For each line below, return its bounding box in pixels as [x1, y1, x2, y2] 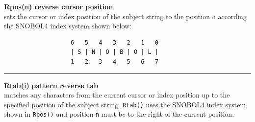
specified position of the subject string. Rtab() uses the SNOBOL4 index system [4, 99, 246, 109]
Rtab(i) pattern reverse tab [4, 80, 99, 90]
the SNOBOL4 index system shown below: [4, 21, 131, 31]
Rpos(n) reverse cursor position [4, 1, 113, 11]
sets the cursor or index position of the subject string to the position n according [4, 11, 247, 21]
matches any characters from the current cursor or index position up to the [4, 90, 230, 100]
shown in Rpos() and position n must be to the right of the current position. [4, 109, 234, 119]
